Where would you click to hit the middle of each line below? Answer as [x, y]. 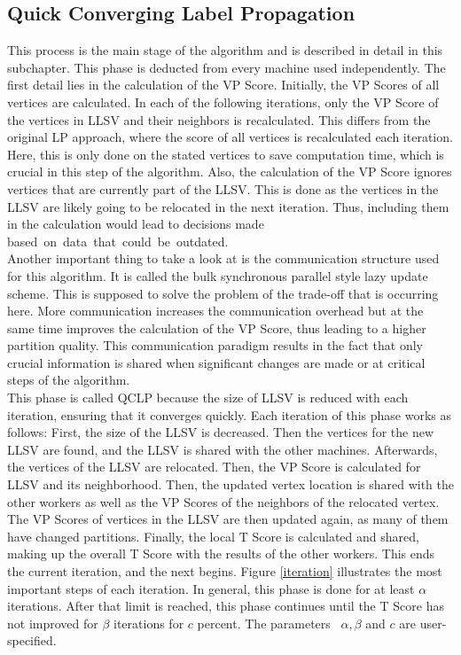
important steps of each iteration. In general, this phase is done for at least [211, 588]
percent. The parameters [264, 623]
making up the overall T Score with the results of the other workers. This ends [221, 554]
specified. [32, 640]
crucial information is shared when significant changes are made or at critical [216, 362]
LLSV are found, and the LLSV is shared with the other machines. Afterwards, [223, 449]
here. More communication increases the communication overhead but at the [215, 311]
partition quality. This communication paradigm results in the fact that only [215, 345]
